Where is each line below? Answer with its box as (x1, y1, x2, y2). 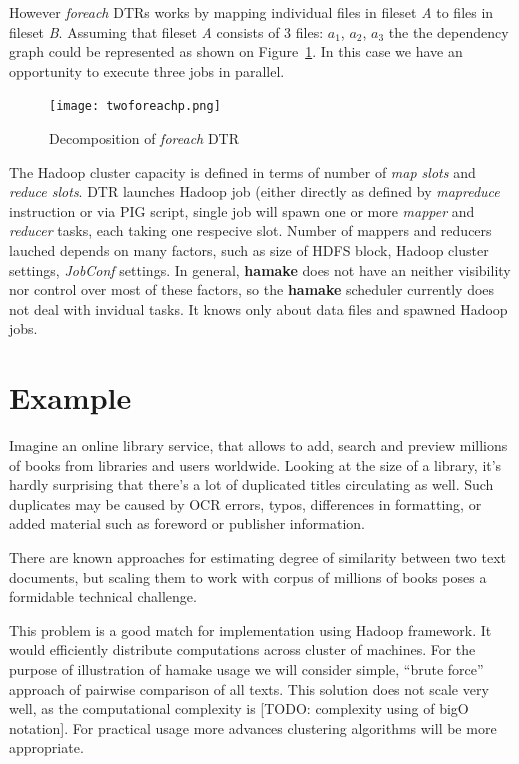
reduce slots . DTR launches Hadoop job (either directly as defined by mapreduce (9, 181, 500, 202)
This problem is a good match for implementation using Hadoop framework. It (9, 619, 492, 640)
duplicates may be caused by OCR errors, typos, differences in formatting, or (9, 493, 482, 514)
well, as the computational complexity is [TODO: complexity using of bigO (9, 698, 469, 719)
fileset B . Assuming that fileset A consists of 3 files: (9, 21, 324, 42)
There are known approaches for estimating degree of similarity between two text (9, 547, 507, 568)
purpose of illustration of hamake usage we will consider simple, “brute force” (9, 659, 484, 680)
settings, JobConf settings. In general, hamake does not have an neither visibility (9, 259, 511, 280)
